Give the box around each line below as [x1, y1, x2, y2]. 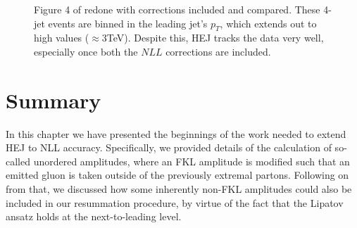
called [6, 153, 30, 168]
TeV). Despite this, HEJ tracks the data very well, [106, 30, 324, 45]
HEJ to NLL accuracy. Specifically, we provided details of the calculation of [6, 140, 332, 155]
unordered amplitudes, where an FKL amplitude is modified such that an [33, 153, 350, 168]
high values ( [34, 30, 89, 45]
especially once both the [34, 44, 138, 58]
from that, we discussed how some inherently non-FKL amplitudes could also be [6, 182, 352, 196]
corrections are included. [165, 44, 271, 58]
